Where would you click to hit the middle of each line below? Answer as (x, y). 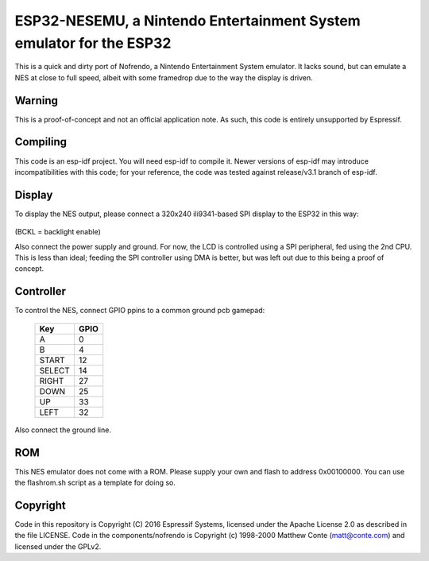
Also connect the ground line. (63, 430)
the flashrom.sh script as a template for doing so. (95, 482)
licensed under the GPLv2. (58, 546)
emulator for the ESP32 (93, 43)
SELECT (55, 370)
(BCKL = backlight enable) (58, 232)
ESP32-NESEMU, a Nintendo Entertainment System (187, 21)
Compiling (41, 142)
